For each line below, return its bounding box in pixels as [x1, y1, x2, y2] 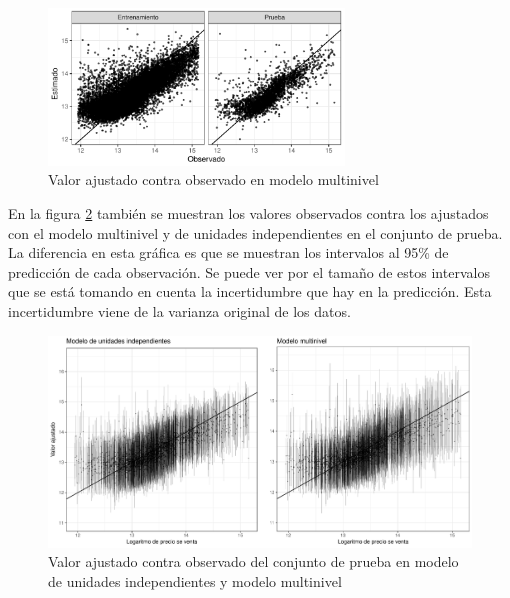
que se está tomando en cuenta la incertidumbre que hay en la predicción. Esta [8, 281, 492, 302]
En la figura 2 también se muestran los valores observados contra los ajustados [8, 202, 489, 223]
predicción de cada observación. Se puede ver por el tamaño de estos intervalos [8, 261, 490, 282]
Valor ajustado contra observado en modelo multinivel [48, 169, 379, 190]
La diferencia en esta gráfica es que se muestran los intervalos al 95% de [8, 242, 449, 263]
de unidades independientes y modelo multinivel [48, 570, 342, 591]
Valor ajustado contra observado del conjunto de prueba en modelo [48, 551, 459, 572]
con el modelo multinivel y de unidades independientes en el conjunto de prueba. [8, 222, 503, 243]
